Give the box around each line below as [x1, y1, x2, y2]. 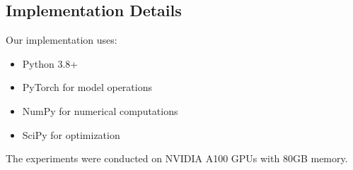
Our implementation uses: [6, 32, 117, 47]
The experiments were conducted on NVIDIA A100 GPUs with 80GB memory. [6, 151, 348, 166]
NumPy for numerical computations [22, 103, 178, 118]
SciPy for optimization [22, 127, 120, 142]
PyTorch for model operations [22, 80, 152, 95]
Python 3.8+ [22, 56, 79, 71]
